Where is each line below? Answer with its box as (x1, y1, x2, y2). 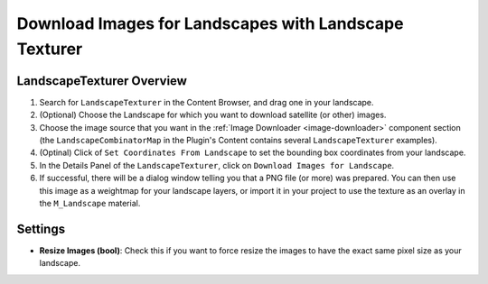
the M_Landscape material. (39, 197, 141, 208)
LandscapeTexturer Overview (16, 73, 187, 88)
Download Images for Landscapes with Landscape (16, 14, 404, 33)
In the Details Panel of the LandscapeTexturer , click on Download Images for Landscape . (39, 160, 395, 170)
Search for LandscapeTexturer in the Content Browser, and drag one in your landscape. (39, 96, 374, 107)
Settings (16, 221, 66, 236)
